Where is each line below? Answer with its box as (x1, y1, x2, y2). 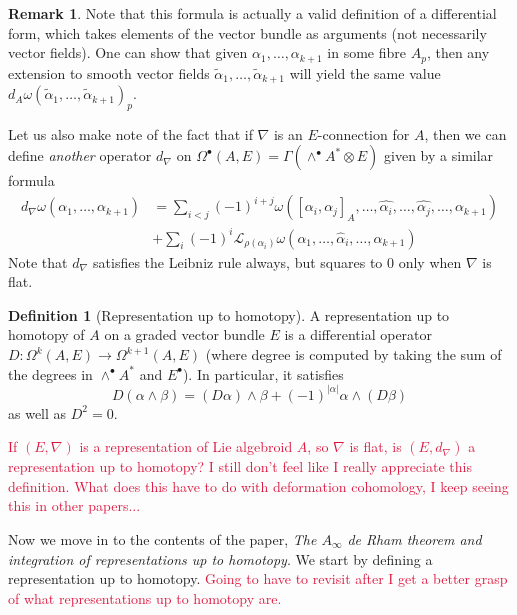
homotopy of (8, 324, 85, 345)
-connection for (317, 123, 410, 144)
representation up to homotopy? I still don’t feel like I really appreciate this (8, 456, 472, 477)
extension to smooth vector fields (8, 62, 210, 83)
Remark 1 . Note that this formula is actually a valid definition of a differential (8, 3, 497, 23)
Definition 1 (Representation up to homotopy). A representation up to (8, 304, 450, 325)
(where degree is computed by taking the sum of (205, 344, 502, 365)
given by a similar (384, 145, 494, 166)
